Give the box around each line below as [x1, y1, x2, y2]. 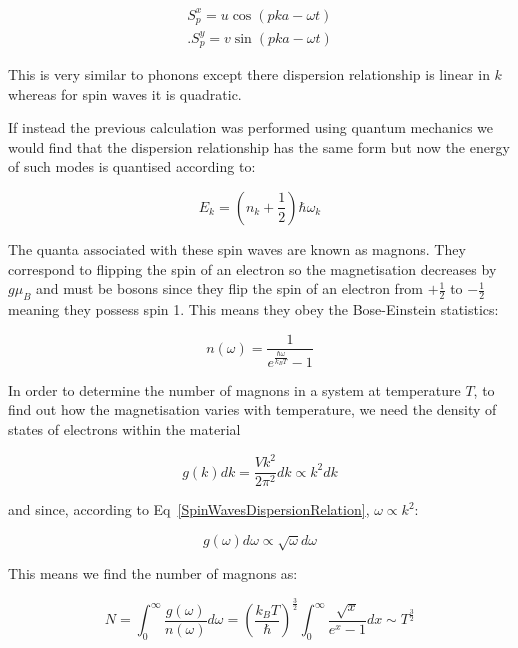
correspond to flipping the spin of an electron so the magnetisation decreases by [8, 258, 497, 279]
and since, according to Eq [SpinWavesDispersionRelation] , [8, 499, 370, 520]
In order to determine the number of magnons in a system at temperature [8, 379, 461, 400]
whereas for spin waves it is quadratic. [8, 83, 242, 104]
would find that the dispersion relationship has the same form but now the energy [8, 136, 510, 157]
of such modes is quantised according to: [8, 156, 256, 177]
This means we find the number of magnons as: [8, 563, 298, 584]
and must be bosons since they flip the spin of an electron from [36, 278, 424, 299]
